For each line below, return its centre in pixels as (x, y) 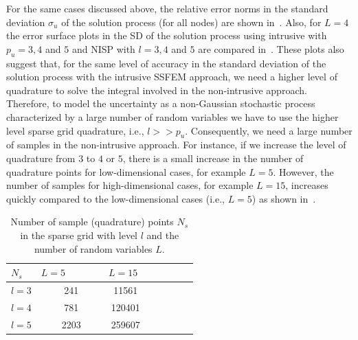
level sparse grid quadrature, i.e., (75, 130)
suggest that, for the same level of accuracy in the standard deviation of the (166, 63)
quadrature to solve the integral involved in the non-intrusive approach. (157, 90)
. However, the (303, 171)
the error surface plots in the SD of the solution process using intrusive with (167, 35)
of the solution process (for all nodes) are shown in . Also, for (191, 22)
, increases (307, 185)
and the (163, 235)
